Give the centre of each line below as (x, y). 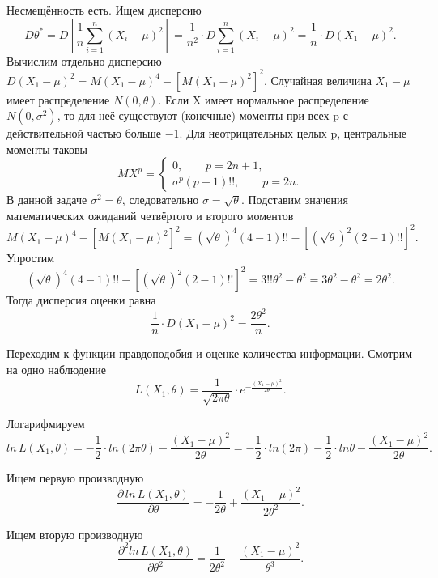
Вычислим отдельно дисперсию (84, 60)
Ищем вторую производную (75, 534)
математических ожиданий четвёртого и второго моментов (150, 216)
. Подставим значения (294, 200)
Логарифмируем (46, 424)
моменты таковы (47, 149)
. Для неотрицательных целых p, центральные (293, 133)
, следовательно (160, 200)
